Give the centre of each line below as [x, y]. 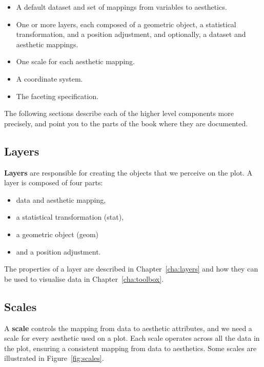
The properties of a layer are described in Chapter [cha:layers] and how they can [131, 269]
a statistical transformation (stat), [70, 217]
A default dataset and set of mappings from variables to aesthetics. [121, 7]
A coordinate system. [49, 78]
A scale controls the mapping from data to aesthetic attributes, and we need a [128, 328]
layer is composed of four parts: [54, 182]
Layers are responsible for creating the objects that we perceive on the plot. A [128, 172]
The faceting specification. [57, 96]
